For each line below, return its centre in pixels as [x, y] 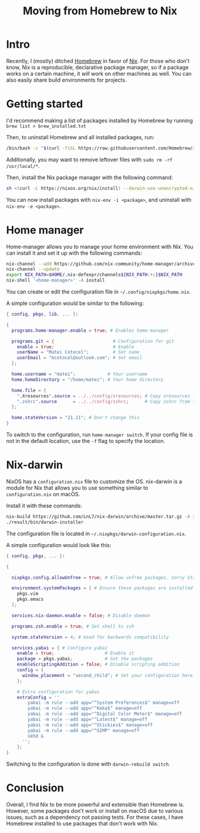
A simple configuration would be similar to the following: [75, 303]
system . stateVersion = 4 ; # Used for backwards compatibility [90, 637]
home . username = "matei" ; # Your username [79, 374]
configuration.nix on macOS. [43, 494]
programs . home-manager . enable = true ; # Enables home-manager [90, 330]
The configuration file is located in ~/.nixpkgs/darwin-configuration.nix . [96, 534]
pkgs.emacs [30, 600]
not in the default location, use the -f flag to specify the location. [86, 441]
